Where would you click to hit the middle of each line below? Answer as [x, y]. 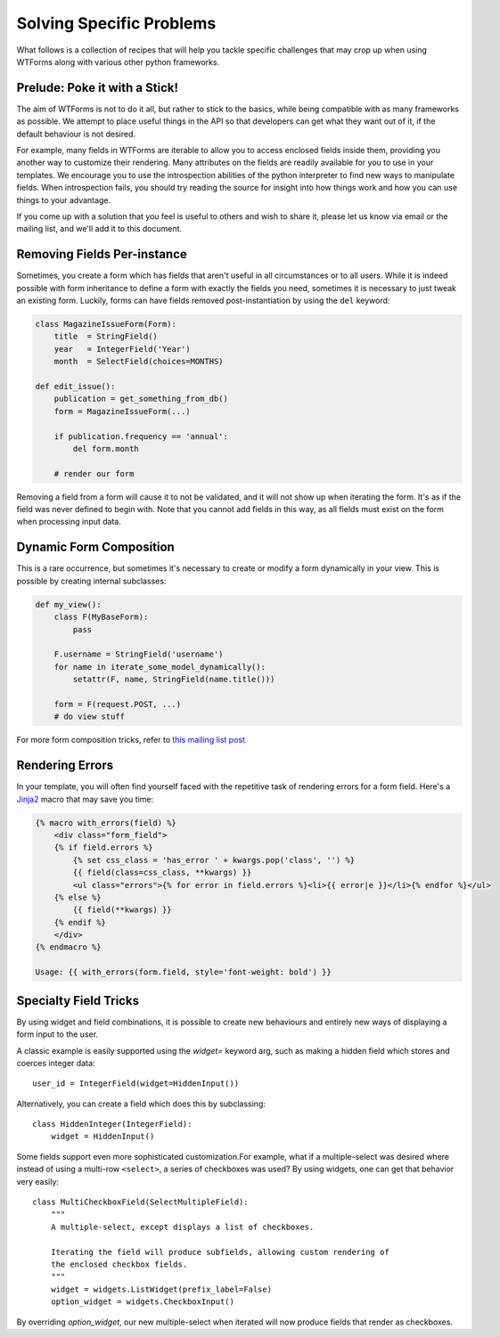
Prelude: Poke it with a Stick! [97, 88]
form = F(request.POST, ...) [118, 704]
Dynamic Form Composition [96, 547]
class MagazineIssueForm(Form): [106, 324]
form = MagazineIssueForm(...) [122, 411]
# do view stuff [89, 717]
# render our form [94, 473]
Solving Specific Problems [116, 23]
